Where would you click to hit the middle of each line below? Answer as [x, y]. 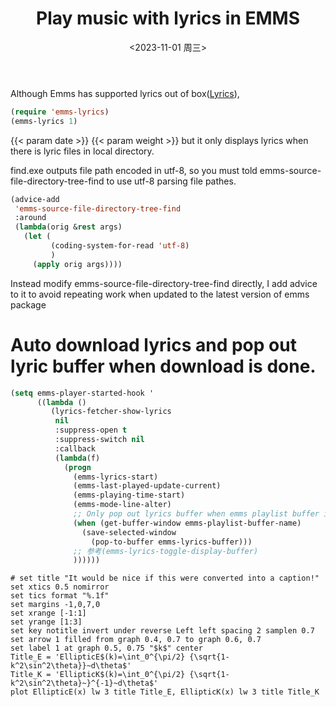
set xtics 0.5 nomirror [60, 587]
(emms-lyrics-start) [116, 477]
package [28, 304]
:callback [75, 448]
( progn [77, 467]
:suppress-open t [91, 430]
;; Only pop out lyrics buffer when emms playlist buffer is [203, 514]
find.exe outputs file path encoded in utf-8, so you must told [134, 170]
